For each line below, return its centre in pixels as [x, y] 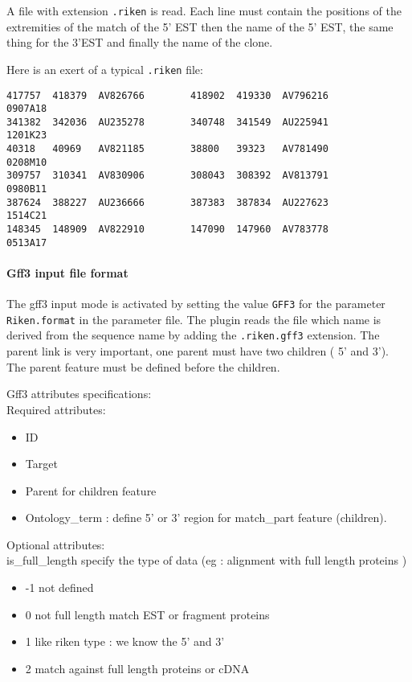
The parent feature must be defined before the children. [143, 366]
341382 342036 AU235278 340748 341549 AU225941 [167, 122]
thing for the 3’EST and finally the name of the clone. [140, 42]
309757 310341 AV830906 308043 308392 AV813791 [167, 176]
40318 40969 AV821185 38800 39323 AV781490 [167, 149]
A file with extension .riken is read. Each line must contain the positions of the [204, 10]
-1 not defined [59, 588]
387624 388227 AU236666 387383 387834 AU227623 [167, 202]
